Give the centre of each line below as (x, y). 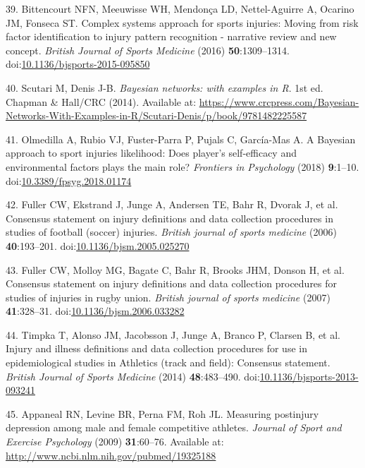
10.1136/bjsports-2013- (309, 376)
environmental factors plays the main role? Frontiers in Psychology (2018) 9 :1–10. (182, 166)
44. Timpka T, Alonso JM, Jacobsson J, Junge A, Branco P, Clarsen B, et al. (173, 334)
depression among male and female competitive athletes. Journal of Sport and (174, 427)
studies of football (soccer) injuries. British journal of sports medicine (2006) (171, 232)
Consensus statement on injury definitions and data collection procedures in (169, 218)
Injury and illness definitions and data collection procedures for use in (156, 348)
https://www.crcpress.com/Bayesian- (279, 101)
